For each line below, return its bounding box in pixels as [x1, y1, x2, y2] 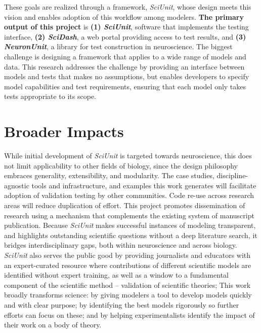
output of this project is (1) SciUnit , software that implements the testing [4, 21, 249, 32]
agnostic [4, 180, 29, 190]
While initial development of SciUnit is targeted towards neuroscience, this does [4, 150, 252, 161]
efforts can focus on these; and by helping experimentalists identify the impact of [4, 309, 255, 320]
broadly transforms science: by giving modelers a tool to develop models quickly [4, 289, 252, 300]
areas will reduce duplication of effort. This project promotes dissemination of [4, 200, 245, 211]
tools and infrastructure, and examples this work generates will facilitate [31, 180, 256, 190]
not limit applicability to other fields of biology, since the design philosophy [4, 160, 238, 171]
